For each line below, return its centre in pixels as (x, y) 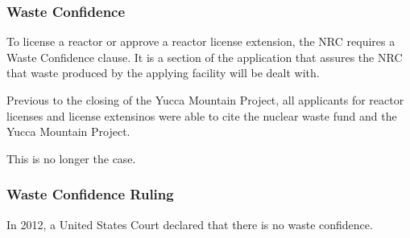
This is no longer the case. (71, 158)
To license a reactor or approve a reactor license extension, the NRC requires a (201, 41)
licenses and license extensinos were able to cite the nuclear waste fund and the (202, 115)
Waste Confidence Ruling (90, 194)
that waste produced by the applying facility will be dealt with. (163, 73)
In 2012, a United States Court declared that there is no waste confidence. (190, 224)
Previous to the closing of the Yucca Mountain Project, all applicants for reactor (205, 100)
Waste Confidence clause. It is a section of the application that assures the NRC (205, 57)
